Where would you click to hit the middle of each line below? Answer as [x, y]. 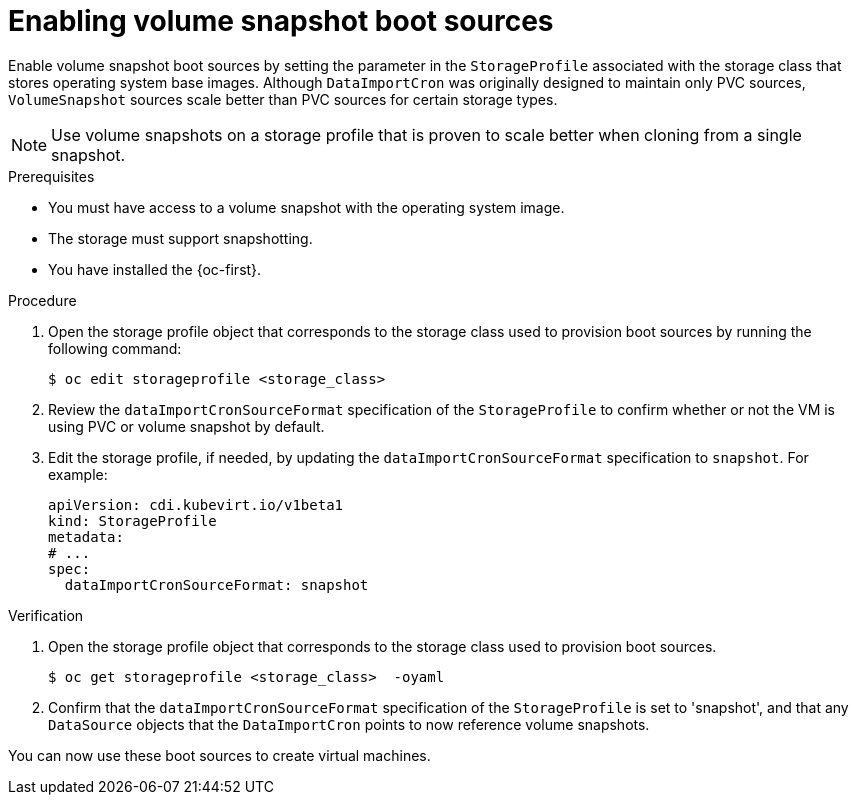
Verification [46, 615]
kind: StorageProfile [132, 520]
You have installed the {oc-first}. [155, 269]
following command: [115, 348]
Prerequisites [51, 176]
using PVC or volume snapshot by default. [186, 426]
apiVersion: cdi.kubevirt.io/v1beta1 [196, 504]
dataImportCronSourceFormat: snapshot [216, 584]
